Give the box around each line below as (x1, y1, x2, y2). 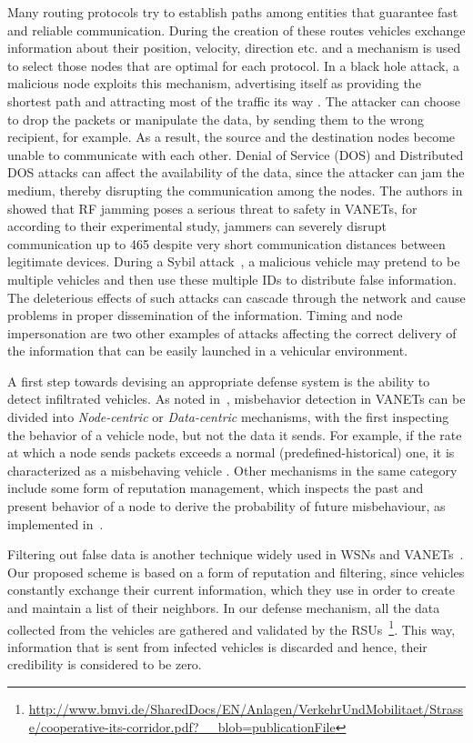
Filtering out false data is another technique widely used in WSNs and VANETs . (7, 545, 464, 564)
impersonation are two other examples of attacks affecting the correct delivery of (7, 323, 457, 342)
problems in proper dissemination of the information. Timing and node (7, 306, 403, 325)
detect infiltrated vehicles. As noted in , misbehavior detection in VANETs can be (7, 389, 466, 408)
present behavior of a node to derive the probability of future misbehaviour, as (7, 497, 446, 516)
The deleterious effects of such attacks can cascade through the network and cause (7, 287, 466, 306)
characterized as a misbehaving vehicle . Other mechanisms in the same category (7, 460, 458, 479)
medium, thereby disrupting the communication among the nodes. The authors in (7, 180, 463, 199)
